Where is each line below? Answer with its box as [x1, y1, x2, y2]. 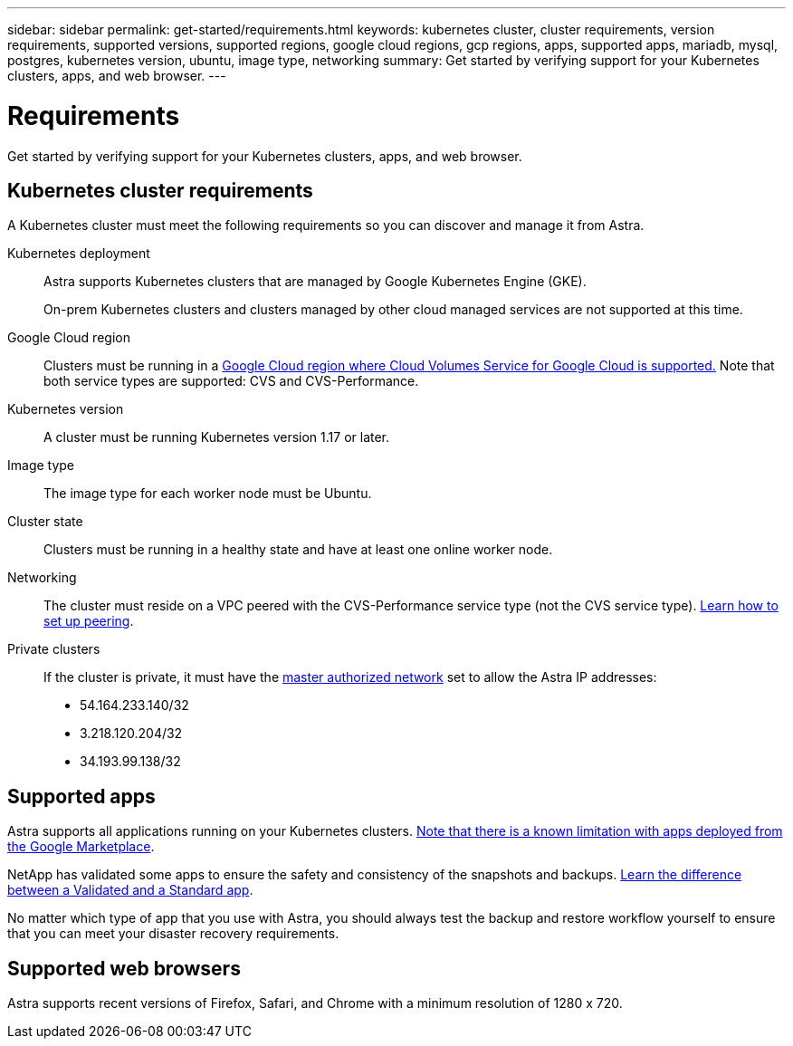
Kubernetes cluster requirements [7, 178, 313, 202]
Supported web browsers [7, 956, 241, 980]
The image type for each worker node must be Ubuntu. [43, 485, 372, 502]
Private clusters [7, 641, 100, 657]
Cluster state [7, 513, 83, 530]
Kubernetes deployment [7, 245, 150, 262]
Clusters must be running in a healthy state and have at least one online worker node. [43, 542, 553, 558]
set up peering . [43, 613, 134, 629]
